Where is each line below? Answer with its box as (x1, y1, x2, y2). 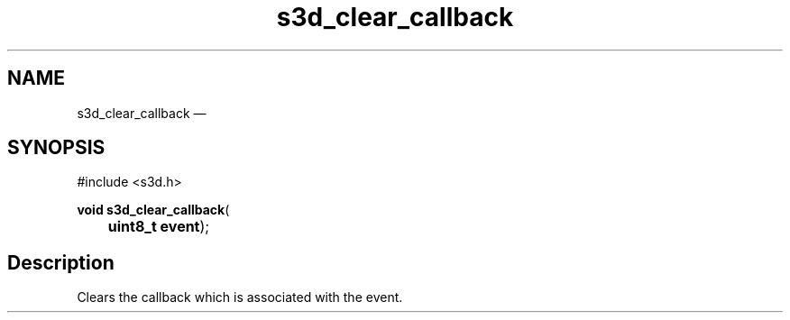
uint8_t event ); (107, 217, 210, 236)
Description (7, 251, 115, 274)
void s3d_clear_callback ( (77, 202, 230, 218)
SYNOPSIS (7, 136, 106, 160)
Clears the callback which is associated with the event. (77, 289, 403, 306)
